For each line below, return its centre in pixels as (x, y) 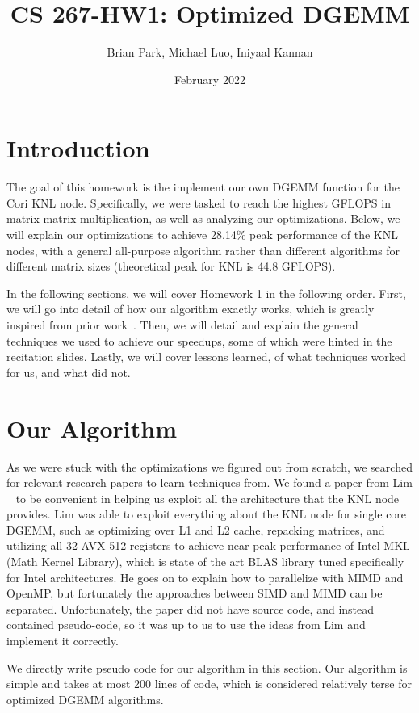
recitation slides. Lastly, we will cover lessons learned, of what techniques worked (206, 356)
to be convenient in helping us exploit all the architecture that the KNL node (207, 498)
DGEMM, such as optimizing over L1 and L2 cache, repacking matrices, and (196, 529)
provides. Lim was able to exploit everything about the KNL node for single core (207, 514)
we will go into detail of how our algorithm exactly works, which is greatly (191, 309)
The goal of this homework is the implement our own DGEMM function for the (203, 187)
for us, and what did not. (69, 372)
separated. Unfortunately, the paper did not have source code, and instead (191, 608)
